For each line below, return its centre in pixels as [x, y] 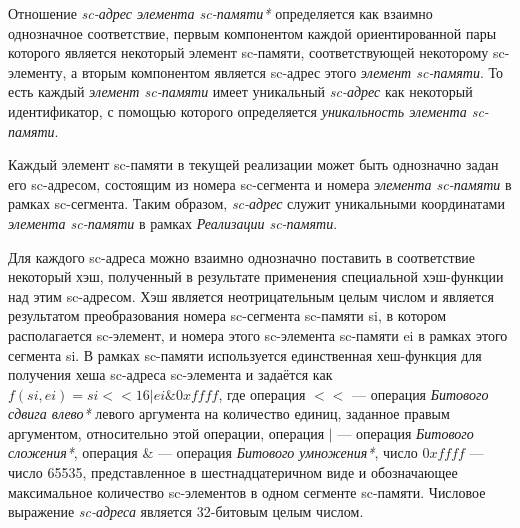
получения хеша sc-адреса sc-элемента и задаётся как [170, 374]
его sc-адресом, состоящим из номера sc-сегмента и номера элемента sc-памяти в [260, 183]
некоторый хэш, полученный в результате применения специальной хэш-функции [256, 276]
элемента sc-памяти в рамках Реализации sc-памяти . [173, 222]
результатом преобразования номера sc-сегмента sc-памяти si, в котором [227, 315]
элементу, [37, 71]
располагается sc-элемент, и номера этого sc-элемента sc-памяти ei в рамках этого [258, 334]
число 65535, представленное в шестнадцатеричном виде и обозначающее [233, 472]
